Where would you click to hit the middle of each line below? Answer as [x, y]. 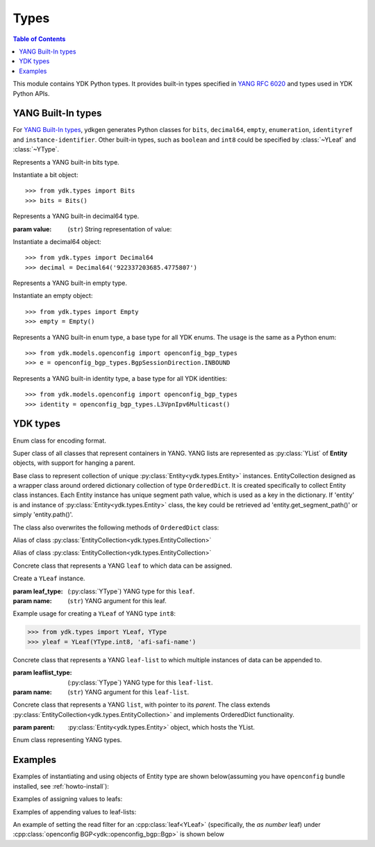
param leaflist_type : [42, 673]
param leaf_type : [38, 591]
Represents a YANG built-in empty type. [70, 283]
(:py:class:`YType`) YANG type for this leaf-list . [140, 682]
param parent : [34, 727]
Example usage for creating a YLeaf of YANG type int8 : [94, 614]
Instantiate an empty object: [53, 296]
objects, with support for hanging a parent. [74, 463]
